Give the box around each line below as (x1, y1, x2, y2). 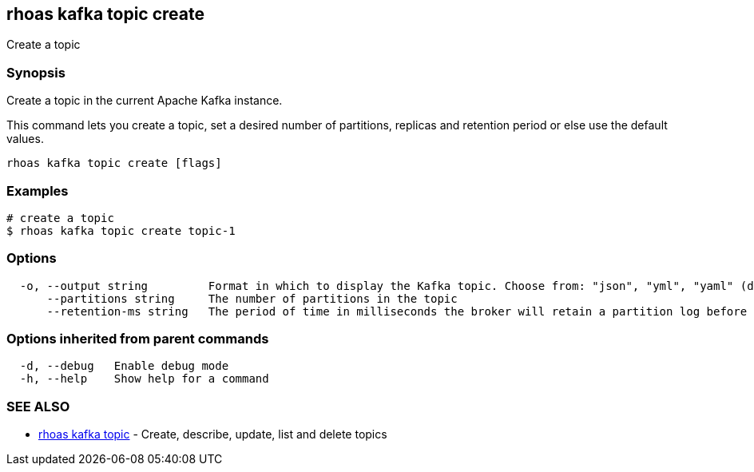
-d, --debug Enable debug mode (19, 359, 229, 373)
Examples (6, 182, 69, 199)
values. (6, 132, 44, 146)
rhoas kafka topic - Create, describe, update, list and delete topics (38, 427, 387, 442)
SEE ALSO (6, 398, 70, 414)
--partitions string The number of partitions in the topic (46, 292, 458, 305)
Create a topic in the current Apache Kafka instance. (6, 93, 283, 108)
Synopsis (6, 64, 65, 81)
